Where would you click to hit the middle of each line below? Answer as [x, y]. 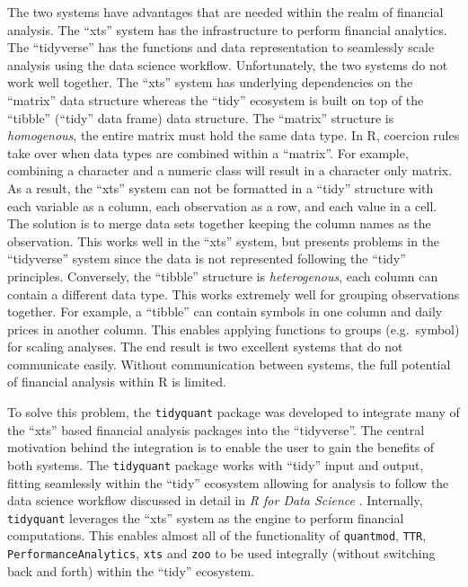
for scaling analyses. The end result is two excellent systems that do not [205, 347]
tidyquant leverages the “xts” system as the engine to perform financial [206, 517]
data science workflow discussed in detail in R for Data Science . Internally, [215, 500]
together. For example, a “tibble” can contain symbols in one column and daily [225, 311]
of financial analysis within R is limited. [117, 382]
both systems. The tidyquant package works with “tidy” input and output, [216, 464]
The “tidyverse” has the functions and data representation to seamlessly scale [221, 47]
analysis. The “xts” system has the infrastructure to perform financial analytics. [227, 29]
